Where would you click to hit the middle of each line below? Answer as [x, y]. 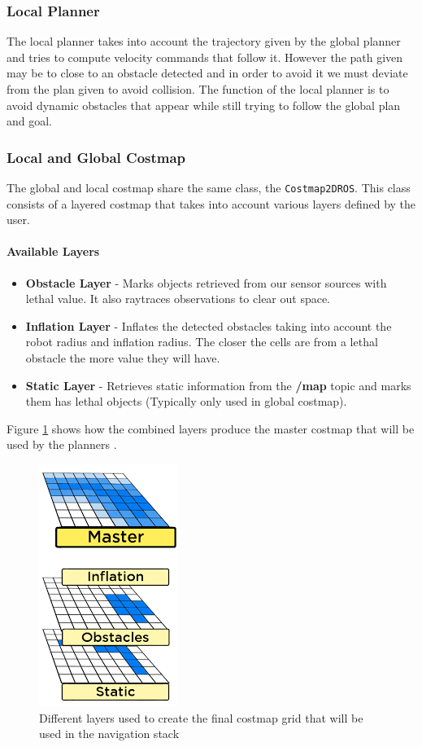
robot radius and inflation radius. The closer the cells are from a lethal [202, 342]
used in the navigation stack [109, 734]
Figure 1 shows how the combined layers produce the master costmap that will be [211, 428]
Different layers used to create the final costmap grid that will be [201, 717]
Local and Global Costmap [96, 157]
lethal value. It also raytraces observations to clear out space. [178, 299]
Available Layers [53, 251]
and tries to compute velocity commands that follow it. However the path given [205, 57]
